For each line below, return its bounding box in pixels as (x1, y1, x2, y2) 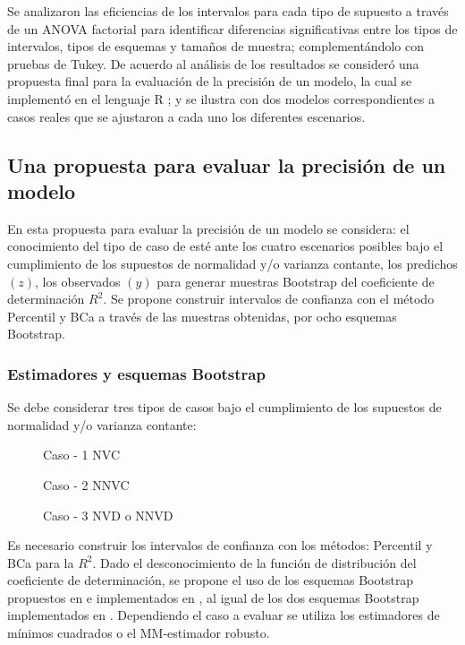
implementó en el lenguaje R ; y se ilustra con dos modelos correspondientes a (7, 89, 435, 107)
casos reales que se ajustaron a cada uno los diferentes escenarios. (7, 107, 366, 125)
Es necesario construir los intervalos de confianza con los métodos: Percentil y (7, 536, 433, 555)
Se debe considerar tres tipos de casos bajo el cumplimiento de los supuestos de (7, 398, 442, 417)
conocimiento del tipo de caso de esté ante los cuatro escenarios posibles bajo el (7, 236, 444, 255)
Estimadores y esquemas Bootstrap (7, 362, 266, 384)
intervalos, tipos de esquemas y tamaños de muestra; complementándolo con (7, 37, 424, 56)
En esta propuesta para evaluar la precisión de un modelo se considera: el (7, 219, 410, 237)
